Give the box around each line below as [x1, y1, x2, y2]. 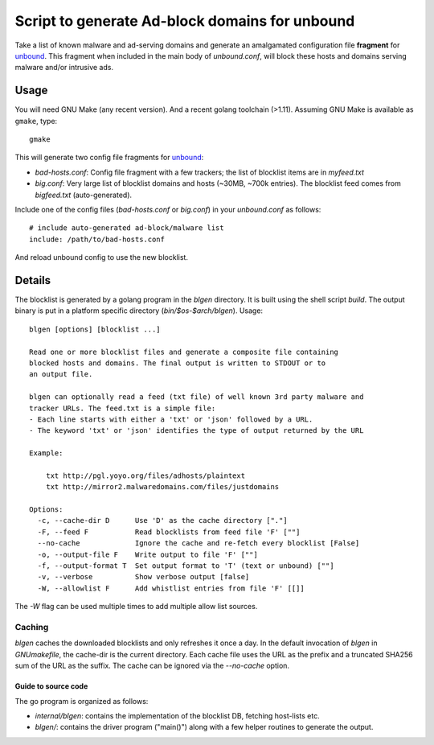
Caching [14, 621, 49, 632]
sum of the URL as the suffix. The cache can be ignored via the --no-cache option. [14, 661, 289, 671]
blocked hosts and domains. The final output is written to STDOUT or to [29, 359, 326, 368]
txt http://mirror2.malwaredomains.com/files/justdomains [45, 483, 280, 492]
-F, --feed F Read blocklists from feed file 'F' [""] [37, 527, 301, 537]
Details [14, 274, 51, 287]
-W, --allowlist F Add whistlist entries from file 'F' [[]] [37, 583, 305, 593]
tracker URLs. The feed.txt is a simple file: [29, 403, 216, 413]
